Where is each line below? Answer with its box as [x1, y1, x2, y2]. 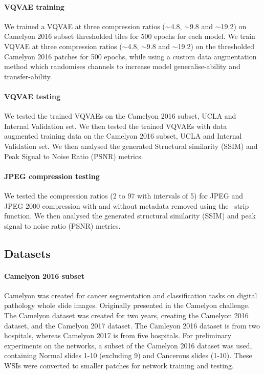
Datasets [4, 245, 51, 261]
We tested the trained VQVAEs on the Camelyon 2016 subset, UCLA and [4, 111, 236, 121]
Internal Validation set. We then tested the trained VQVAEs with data [4, 120, 227, 131]
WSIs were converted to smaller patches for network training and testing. [4, 360, 234, 371]
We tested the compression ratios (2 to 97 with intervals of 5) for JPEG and [4, 190, 244, 201]
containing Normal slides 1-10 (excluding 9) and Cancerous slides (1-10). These [4, 350, 252, 361]
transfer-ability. [4, 71, 52, 81]
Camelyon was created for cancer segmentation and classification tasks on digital [4, 290, 257, 300]
